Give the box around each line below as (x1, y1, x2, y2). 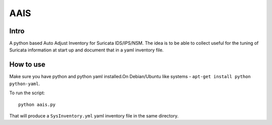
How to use (9, 60, 45, 69)
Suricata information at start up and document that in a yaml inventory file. (9, 47, 164, 53)
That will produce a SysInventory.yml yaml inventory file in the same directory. (9, 112, 179, 118)
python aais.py (18, 101, 56, 107)
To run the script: (9, 90, 45, 96)
